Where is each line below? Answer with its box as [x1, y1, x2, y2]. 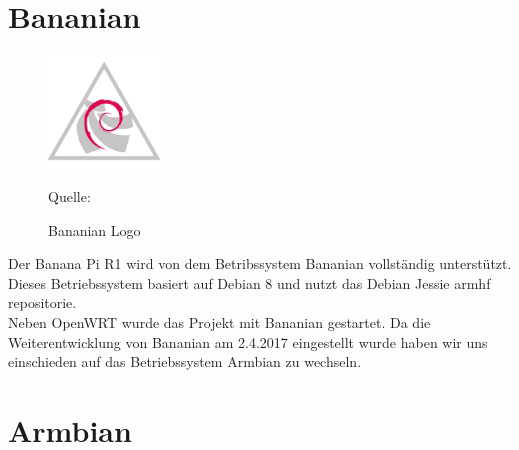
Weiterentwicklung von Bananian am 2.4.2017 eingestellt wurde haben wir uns [8, 331, 488, 352]
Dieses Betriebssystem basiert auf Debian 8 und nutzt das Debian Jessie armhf [8, 272, 491, 293]
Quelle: [48, 186, 91, 207]
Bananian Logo [48, 219, 141, 240]
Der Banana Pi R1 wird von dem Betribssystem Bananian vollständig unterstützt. [8, 253, 512, 274]
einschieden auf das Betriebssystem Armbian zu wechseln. [8, 351, 362, 372]
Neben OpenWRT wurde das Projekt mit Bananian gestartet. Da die [8, 312, 431, 333]
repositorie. [8, 292, 77, 313]
